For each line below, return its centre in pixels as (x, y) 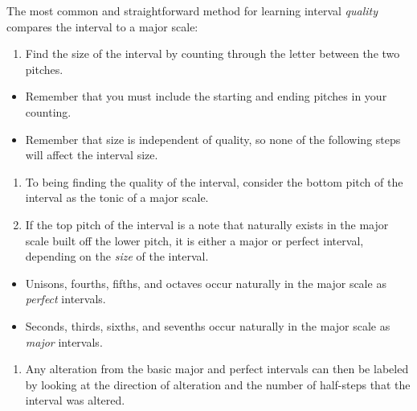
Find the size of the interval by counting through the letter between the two (213, 53)
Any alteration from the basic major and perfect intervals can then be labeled (217, 369)
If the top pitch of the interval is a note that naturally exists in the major (207, 224)
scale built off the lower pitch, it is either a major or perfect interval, (194, 240)
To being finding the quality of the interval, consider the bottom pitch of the (214, 181)
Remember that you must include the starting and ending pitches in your (206, 96)
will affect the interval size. (92, 155)
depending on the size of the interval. (117, 256)
